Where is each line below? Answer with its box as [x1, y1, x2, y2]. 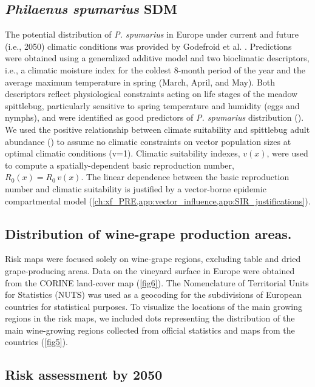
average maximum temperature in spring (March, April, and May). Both [5, 75, 276, 88]
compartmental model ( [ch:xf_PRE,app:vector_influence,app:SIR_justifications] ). [5, 194, 311, 207]
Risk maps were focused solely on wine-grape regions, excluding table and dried [5, 252, 301, 265]
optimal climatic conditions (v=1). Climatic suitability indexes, [5, 147, 240, 160]
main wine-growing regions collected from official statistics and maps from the [5, 323, 295, 336]
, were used [266, 147, 308, 160]
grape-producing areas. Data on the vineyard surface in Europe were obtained [5, 264, 295, 277]
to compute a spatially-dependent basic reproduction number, [5, 158, 234, 171]
